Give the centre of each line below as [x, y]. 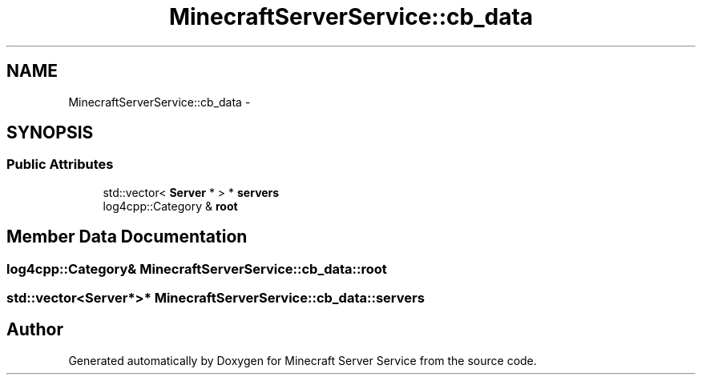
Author [35, 330]
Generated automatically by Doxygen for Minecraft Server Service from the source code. [303, 360]
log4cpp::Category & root [170, 206]
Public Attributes [60, 164]
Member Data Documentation [127, 237]
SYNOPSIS [50, 133]
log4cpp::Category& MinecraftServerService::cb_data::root [197, 269]
